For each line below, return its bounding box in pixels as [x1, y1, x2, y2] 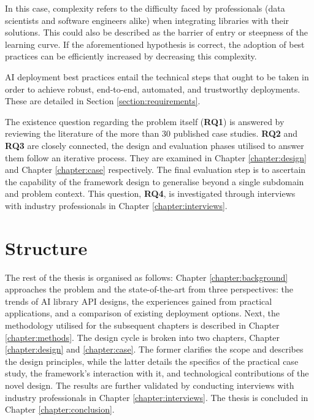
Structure [5, 235, 88, 260]
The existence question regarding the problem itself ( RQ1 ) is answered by [5, 115, 285, 128]
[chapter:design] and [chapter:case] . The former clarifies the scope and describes [5, 343, 304, 356]
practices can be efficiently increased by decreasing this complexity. [5, 50, 257, 63]
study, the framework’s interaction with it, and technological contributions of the [5, 367, 309, 380]
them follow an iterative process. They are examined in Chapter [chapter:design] [5, 151, 307, 164]
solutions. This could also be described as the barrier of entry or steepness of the [5, 26, 308, 39]
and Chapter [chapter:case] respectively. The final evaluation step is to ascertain [5, 163, 306, 176]
